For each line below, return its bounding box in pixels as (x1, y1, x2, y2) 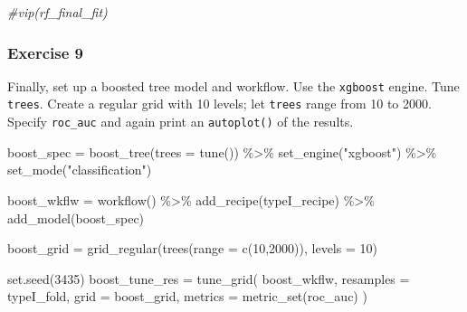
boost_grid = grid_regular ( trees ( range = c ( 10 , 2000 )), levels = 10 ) (7, 239, 377, 258)
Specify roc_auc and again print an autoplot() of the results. (7, 112, 354, 131)
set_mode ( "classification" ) (7, 160, 152, 179)
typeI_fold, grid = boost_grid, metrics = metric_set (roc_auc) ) (7, 287, 367, 306)
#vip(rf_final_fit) (7, 3, 108, 21)
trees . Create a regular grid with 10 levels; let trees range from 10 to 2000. (7, 94, 432, 113)
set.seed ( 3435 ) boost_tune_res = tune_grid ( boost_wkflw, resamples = (7, 269, 410, 288)
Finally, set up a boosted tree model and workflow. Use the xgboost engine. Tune (7, 76, 460, 95)
